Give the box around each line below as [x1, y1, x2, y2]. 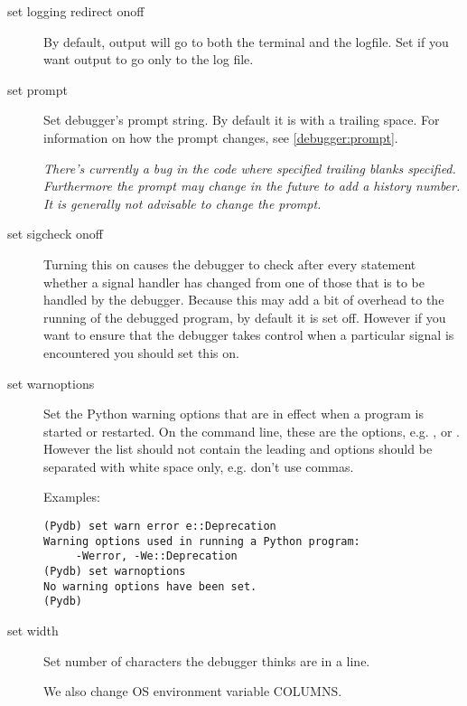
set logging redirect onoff [7, 2, 145, 20]
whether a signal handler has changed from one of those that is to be [43, 272, 425, 291]
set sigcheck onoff [7, 224, 103, 243]
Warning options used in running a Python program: [43, 534, 360, 548]
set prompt [7, 80, 69, 99]
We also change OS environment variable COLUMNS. [43, 682, 342, 701]
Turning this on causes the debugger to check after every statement [43, 254, 416, 273]
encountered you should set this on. [43, 343, 239, 362]
